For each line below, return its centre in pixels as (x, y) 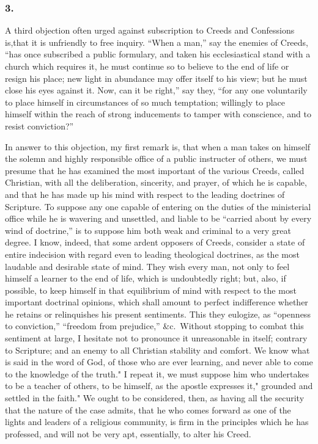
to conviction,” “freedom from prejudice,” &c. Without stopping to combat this (154, 326)
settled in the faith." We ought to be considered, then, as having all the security (155, 398)
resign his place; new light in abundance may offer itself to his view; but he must (156, 78)
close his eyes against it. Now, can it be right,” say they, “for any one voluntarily (156, 90)
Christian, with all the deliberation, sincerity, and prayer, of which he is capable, (156, 182)
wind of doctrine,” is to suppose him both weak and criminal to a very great (148, 230)
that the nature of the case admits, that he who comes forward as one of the (148, 409)
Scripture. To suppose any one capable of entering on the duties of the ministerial (158, 206)
